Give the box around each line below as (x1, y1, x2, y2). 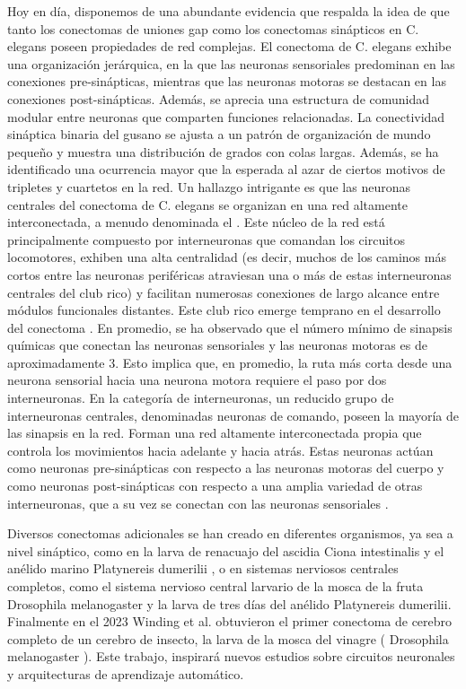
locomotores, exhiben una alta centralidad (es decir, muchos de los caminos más (7, 248, 446, 266)
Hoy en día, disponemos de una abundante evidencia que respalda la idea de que (7, 2, 450, 20)
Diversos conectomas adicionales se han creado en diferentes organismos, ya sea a (7, 524, 453, 543)
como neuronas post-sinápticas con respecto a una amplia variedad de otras (7, 476, 423, 495)
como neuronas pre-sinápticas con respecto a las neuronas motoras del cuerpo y (7, 458, 444, 477)
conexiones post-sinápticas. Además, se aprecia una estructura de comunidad (7, 89, 430, 108)
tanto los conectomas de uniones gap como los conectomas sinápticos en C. (7, 19, 419, 38)
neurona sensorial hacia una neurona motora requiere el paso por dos (7, 371, 387, 389)
